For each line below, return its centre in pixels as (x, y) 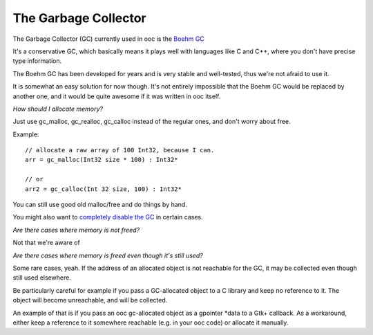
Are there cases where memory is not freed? (76, 230)
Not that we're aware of (47, 243)
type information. (37, 61)
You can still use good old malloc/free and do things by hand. (100, 205)
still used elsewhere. (42, 278)
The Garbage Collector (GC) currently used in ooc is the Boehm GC (109, 39)
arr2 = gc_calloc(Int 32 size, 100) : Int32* (104, 189)
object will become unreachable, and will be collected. (90, 300)
